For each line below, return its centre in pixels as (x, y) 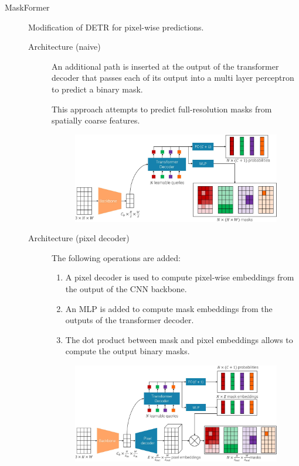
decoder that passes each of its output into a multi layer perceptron (173, 78)
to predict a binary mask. (97, 89)
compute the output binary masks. (128, 351)
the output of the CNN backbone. (126, 288)
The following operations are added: (116, 257)
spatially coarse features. (96, 120)
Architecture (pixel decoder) (79, 238)
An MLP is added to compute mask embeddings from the (169, 308)
